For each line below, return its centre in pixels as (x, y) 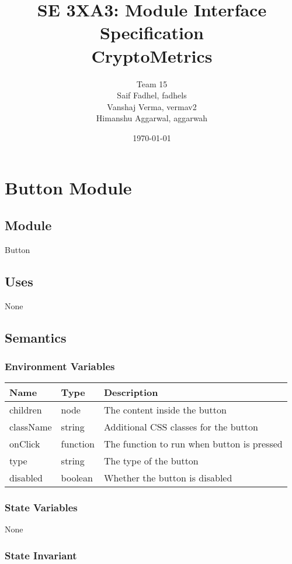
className (31, 427)
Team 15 (152, 83)
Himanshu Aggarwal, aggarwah (152, 118)
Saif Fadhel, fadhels (152, 95)
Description (131, 392)
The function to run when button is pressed (193, 444)
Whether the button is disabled (168, 478)
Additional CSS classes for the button (181, 427)
